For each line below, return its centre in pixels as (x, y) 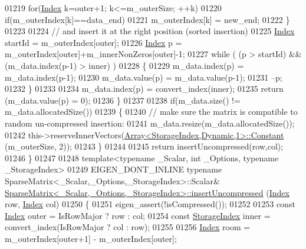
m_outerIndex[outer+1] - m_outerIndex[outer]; (91, 238)
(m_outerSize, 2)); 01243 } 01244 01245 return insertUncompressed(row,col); (144, 146)
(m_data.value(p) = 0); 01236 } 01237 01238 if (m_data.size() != (123, 100)
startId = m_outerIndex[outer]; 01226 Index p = (93, 42)
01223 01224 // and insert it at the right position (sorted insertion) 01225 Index (150, 31)
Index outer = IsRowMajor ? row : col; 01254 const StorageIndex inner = (138, 215)
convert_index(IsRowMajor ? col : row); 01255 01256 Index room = (128, 227)
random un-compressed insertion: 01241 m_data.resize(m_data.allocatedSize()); (150, 123)
